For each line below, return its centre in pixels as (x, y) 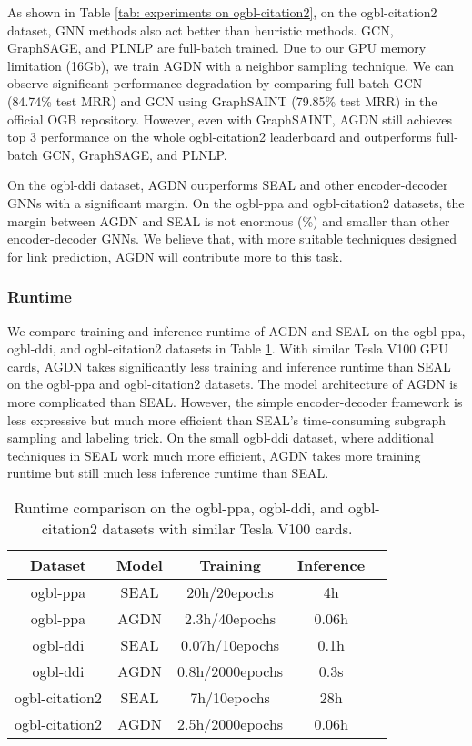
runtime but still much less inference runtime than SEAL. (168, 473)
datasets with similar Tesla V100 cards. (227, 528)
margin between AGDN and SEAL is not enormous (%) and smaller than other (229, 220)
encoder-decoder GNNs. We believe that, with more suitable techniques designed (232, 239)
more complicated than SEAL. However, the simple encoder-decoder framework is (235, 401)
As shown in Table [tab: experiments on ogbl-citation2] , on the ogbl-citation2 (222, 12)
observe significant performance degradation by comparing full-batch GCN (215, 83)
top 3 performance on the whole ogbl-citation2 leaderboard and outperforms (220, 137)
